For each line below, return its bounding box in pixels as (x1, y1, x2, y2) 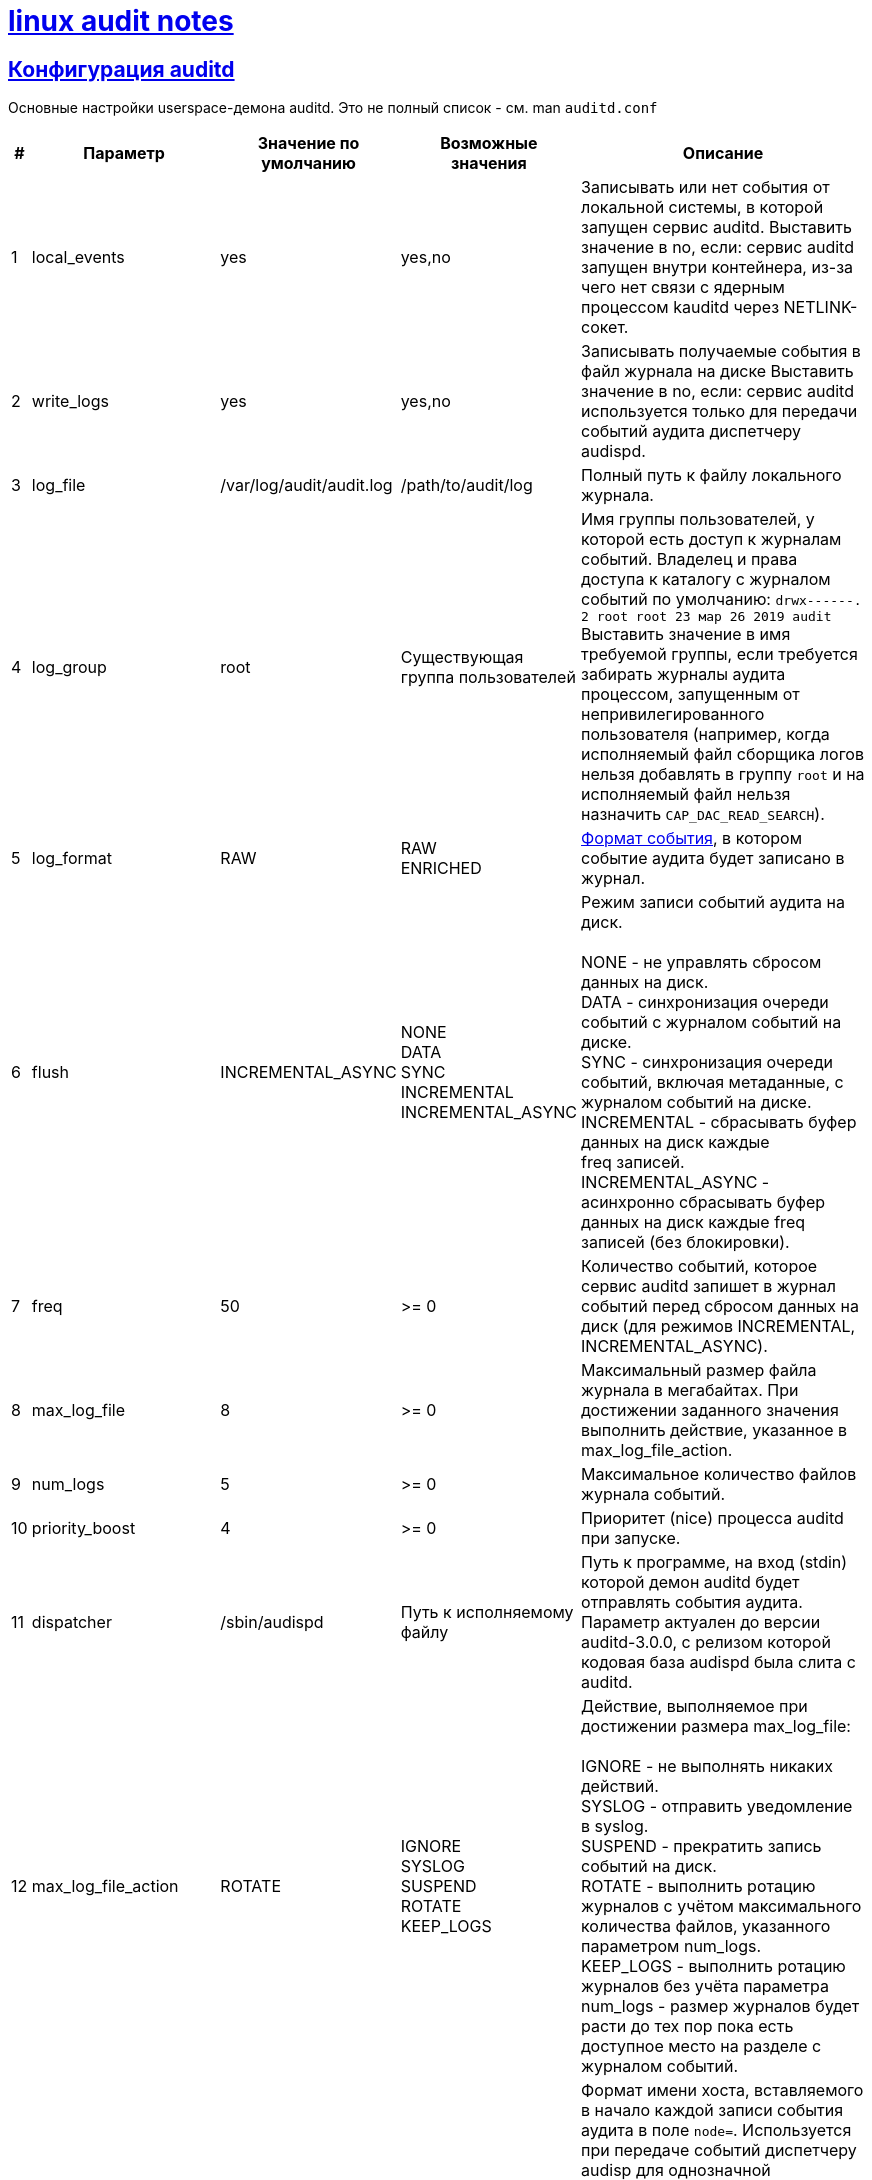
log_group (31, 656, 107, 677)
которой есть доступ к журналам (581, 529, 842, 550)
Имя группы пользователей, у (581, 509, 815, 530)
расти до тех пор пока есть (581, 2016, 794, 2037)
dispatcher (31, 1612, 112, 1633)
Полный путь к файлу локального (581, 465, 842, 486)
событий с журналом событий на (581, 1012, 842, 1033)
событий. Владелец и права (581, 549, 798, 570)
